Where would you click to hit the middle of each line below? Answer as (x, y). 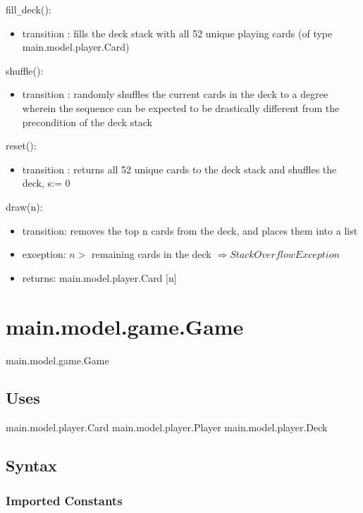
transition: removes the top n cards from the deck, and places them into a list (190, 230)
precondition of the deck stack (87, 122)
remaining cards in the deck (152, 254)
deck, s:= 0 (46, 183)
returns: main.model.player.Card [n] (99, 277)
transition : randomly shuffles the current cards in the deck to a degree (175, 94)
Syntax (31, 465)
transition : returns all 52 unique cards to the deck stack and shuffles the (179, 169)
